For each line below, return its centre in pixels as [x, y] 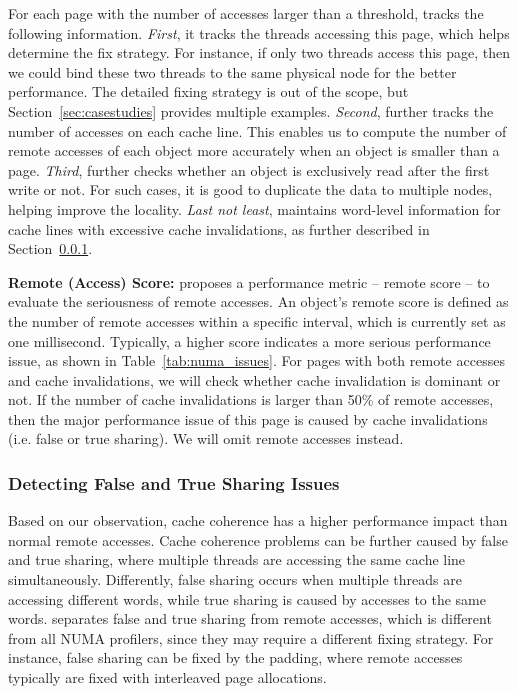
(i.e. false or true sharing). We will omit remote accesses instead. [206, 438]
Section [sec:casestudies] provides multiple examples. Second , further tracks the [251, 110]
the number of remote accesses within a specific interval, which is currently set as [257, 320]
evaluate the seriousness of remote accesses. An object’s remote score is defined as [258, 301]
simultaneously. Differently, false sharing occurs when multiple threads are [235, 579]
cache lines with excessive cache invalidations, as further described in [219, 228]
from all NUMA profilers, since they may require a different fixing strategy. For [251, 637]
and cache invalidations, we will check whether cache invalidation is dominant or [254, 379]
